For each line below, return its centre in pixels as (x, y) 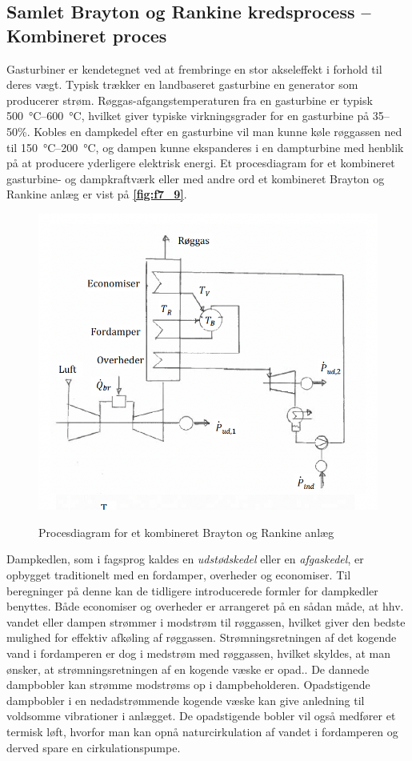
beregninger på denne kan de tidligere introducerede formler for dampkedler (192, 590)
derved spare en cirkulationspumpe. (94, 747)
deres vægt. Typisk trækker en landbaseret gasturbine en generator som (182, 84)
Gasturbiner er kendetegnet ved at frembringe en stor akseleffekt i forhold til (194, 68)
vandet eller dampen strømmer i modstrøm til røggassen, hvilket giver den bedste (206, 621)
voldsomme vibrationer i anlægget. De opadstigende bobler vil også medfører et (201, 716)
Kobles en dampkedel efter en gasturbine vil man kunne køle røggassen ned (218, 131)
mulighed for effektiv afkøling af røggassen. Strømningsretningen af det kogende (202, 637)
